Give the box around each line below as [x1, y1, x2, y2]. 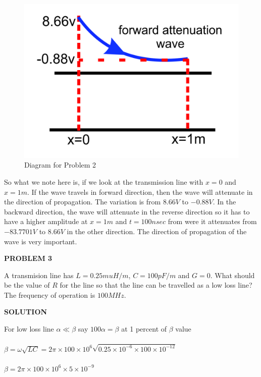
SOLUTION [4, 306, 47, 317]
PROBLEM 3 [4, 253, 53, 263]
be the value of [4, 280, 50, 290]
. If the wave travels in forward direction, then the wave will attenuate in [27, 186, 253, 197]
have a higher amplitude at [4, 216, 88, 227]
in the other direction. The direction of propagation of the [67, 226, 247, 236]
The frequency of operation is [4, 289, 95, 300]
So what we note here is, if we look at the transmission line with [4, 176, 203, 187]
